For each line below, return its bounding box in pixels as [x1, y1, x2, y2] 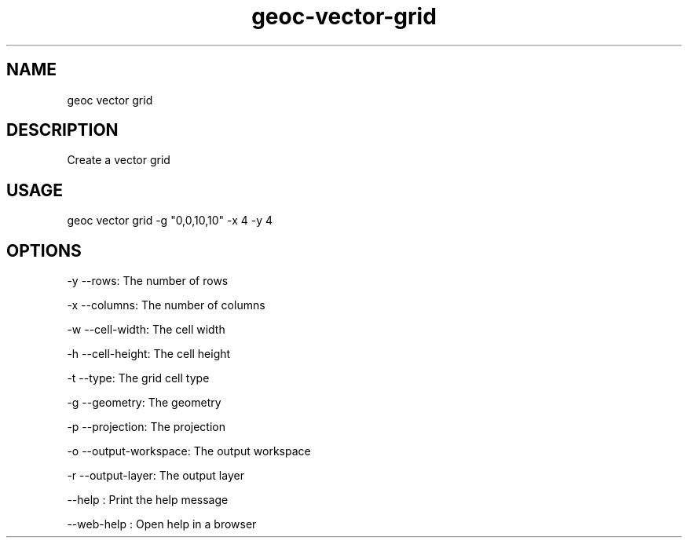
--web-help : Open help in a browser [67, 517, 257, 531]
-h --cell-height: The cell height [67, 347, 231, 361]
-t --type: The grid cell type [67, 371, 210, 385]
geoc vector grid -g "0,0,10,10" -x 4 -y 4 [67, 214, 273, 228]
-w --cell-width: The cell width [67, 323, 225, 337]
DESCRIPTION [6, 120, 119, 141]
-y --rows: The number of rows [67, 274, 229, 288]
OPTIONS [6, 240, 82, 261]
